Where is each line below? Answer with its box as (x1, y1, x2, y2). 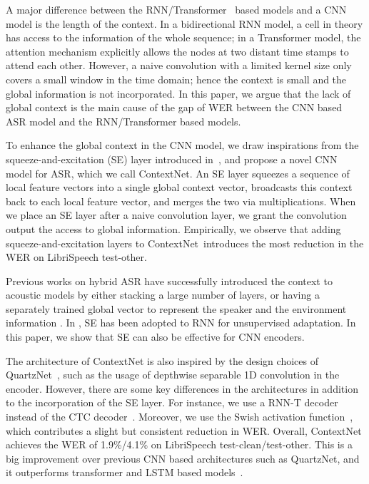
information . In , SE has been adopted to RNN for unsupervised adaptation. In (6, 315, 356, 330)
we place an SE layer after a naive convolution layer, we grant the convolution (6, 207, 347, 222)
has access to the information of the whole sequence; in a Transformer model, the (6, 30, 361, 45)
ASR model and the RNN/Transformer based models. (6, 113, 241, 128)
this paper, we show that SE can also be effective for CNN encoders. (6, 329, 305, 344)
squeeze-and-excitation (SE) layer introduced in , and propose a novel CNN (6, 151, 338, 166)
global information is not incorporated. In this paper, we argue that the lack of (6, 86, 351, 101)
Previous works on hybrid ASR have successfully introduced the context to (6, 273, 333, 288)
